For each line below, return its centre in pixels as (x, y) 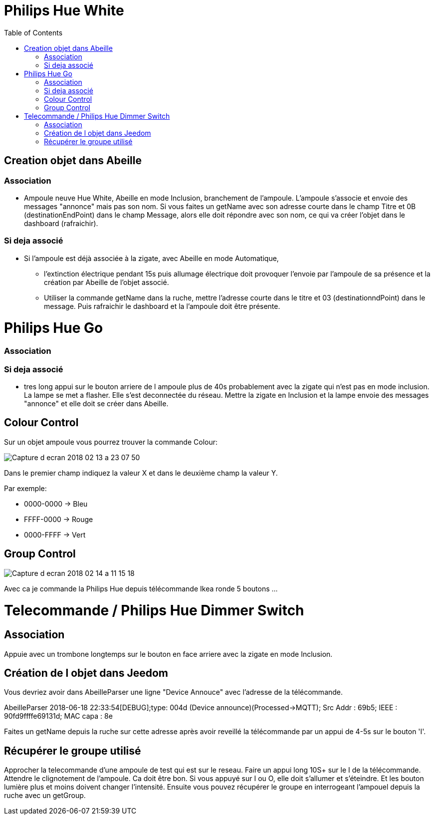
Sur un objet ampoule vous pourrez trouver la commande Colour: (111, 442)
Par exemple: (25, 488)
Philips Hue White (64, 10)
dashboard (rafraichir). (61, 223)
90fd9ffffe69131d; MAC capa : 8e (58, 716)
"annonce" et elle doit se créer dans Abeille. (96, 403)
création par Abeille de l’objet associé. (107, 282)
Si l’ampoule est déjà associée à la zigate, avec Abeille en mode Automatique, (151, 258)
